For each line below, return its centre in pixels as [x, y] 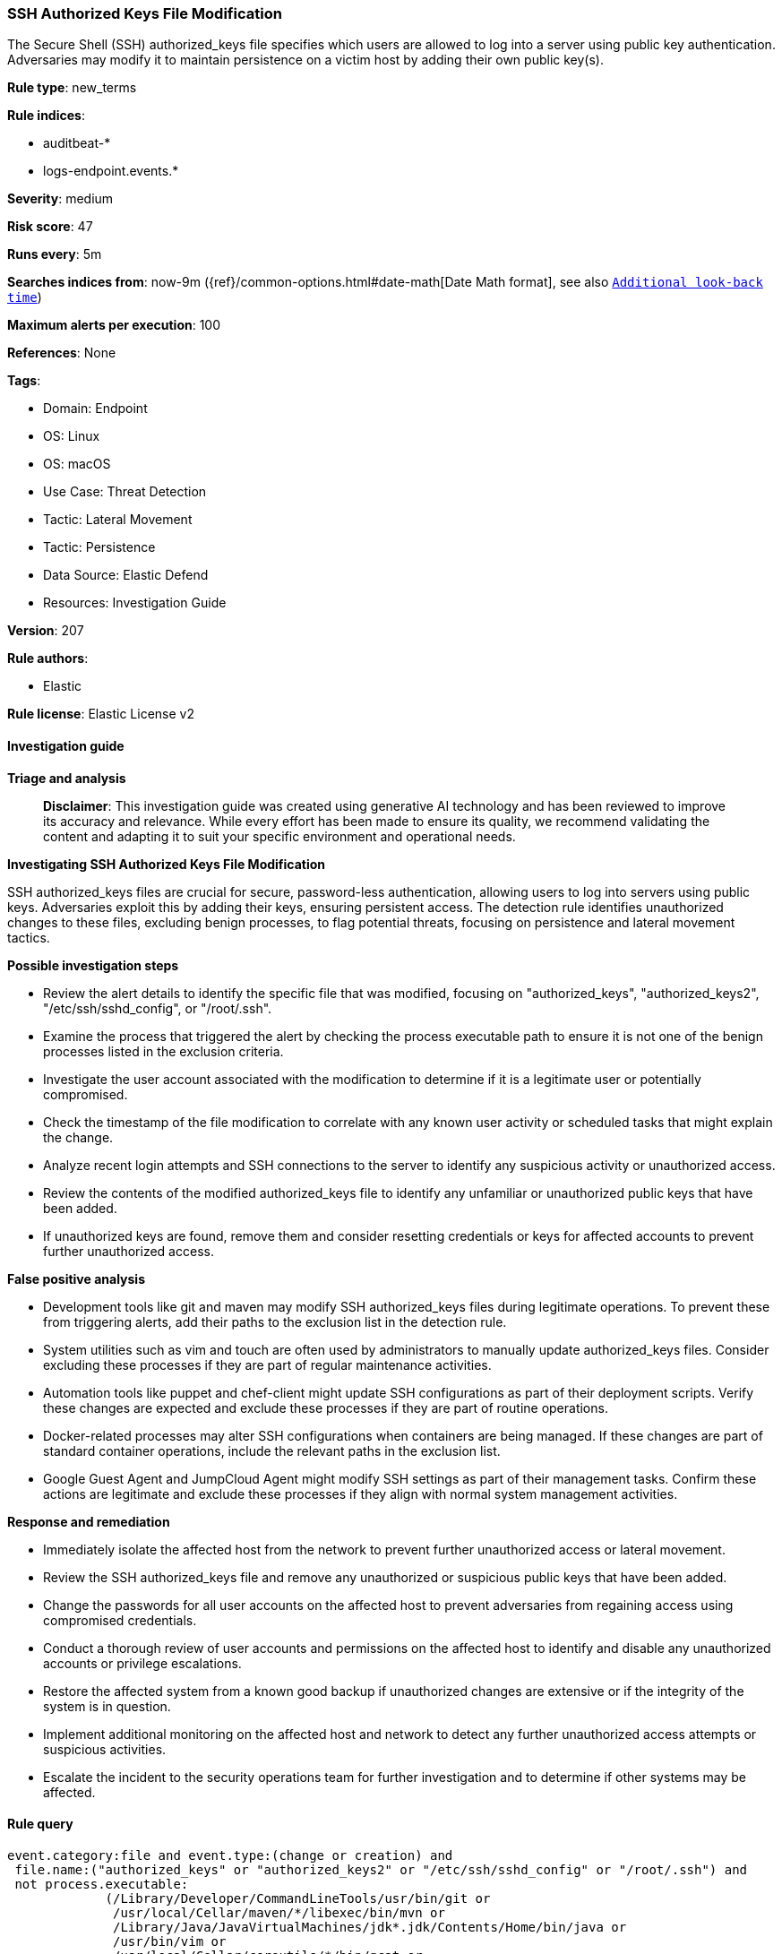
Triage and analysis [67, 778]
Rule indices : [46, 116]
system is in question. [107, 1706]
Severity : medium [60, 199]
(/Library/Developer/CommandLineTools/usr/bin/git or [298, 1898]
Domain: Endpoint [95, 409]
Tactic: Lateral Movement [118, 520]
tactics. [29, 937]
